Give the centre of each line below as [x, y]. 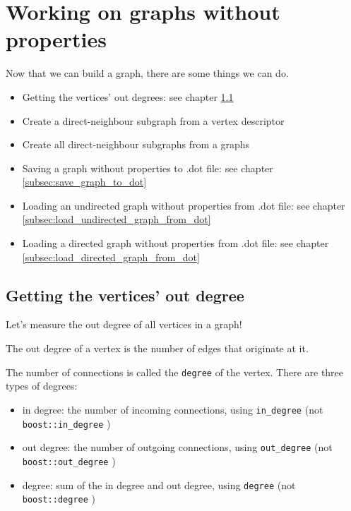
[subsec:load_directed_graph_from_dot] [111, 257]
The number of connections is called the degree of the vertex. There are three [175, 372]
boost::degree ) [59, 499]
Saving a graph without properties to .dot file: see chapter [148, 168]
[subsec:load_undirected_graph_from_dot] [117, 219]
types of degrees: [42, 386]
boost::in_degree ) [66, 423]
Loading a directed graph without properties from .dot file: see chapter [175, 243]
